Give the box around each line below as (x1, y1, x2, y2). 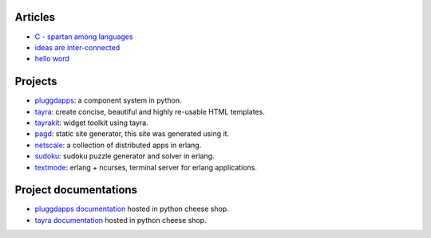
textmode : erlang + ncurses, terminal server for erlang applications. (34, 162, 257, 172)
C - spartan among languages (34, 32, 133, 41)
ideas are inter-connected (34, 42, 121, 52)
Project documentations (14, 183, 138, 197)
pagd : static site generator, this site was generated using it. (34, 129, 230, 139)
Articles (14, 10, 56, 24)
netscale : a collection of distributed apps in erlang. (34, 140, 202, 150)
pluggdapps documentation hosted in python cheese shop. (34, 204, 229, 214)
